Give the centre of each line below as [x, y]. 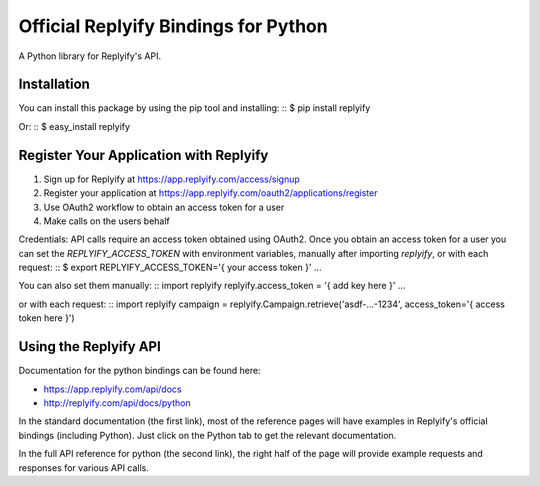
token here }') [46, 318]
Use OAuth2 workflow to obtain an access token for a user [164, 207]
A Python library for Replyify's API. [90, 56]
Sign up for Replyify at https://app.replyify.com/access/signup [171, 179]
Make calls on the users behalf [106, 221]
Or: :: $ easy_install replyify [74, 126]
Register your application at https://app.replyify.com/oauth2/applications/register [210, 193]
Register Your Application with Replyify [143, 155]
